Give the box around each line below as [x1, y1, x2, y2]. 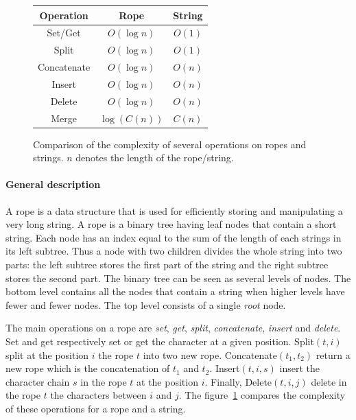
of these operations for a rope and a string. [5, 401, 186, 415]
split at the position [5, 347, 89, 362]
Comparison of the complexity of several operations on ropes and [33, 137, 307, 151]
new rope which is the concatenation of [5, 361, 170, 375]
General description [5, 177, 101, 191]
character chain [5, 374, 70, 388]
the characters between [50, 388, 147, 402]
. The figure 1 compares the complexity [178, 388, 346, 402]
